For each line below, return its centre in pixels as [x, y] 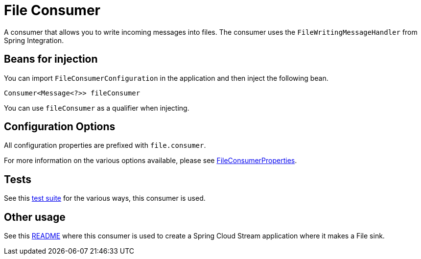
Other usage [35, 217]
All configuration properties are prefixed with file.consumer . [105, 145]
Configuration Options [60, 127]
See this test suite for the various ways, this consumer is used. [105, 198]
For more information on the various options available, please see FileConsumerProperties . [151, 161]
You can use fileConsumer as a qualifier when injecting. [97, 108]
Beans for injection [51, 59]
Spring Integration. [34, 40]
